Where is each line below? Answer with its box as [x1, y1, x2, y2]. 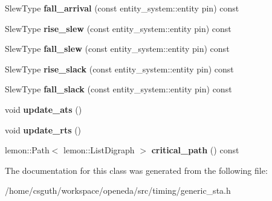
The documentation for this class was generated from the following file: [5, 164, 268, 176]
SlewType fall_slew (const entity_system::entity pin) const [5, 42, 230, 55]
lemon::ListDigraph [63, 144, 135, 156]
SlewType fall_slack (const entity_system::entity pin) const [5, 83, 232, 95]
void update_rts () [5, 123, 82, 136]
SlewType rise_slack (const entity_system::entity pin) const [5, 62, 234, 75]
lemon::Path [5, 144, 50, 156]
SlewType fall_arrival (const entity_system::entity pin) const [5, 2, 239, 14]
